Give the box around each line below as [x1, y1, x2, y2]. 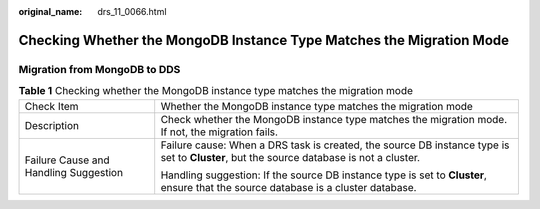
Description [24, 118, 80, 132]
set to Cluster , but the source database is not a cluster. [160, 150, 420, 164]
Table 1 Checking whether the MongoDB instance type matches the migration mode [18, 84, 414, 98]
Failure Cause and [24, 153, 110, 167]
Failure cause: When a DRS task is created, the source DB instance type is [160, 138, 510, 152]
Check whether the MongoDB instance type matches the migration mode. [160, 112, 508, 126]
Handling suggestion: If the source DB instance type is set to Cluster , [160, 168, 487, 182]
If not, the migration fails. [160, 125, 279, 139]
